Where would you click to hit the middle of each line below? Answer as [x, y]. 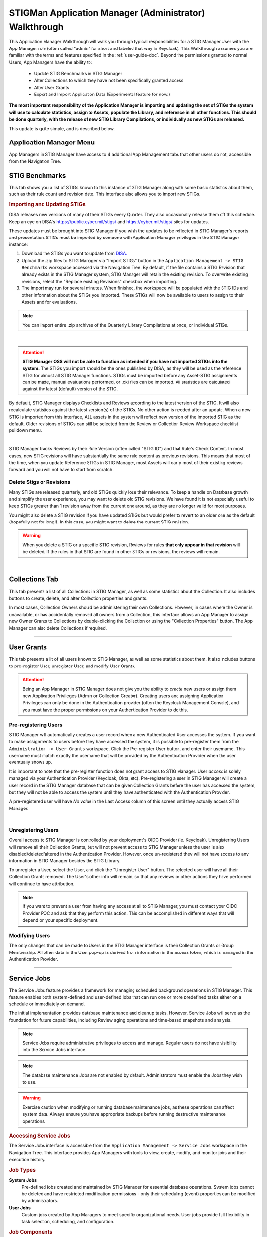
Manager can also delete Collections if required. [58, 628]
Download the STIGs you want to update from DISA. [74, 254]
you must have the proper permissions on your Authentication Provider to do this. [105, 710]
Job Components [31, 1232]
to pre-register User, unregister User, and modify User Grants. [72, 666]
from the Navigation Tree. [35, 161]
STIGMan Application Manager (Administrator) [107, 13]
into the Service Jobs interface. [54, 1049]
